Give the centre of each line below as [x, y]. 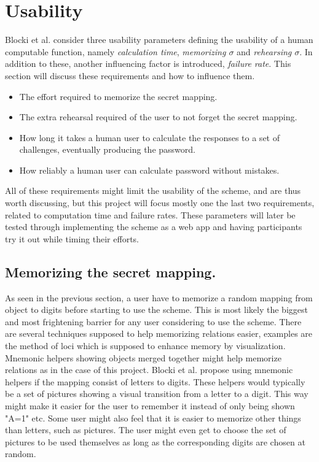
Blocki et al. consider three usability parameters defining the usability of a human [159, 40]
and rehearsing [264, 51]
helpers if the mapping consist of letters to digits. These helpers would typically [155, 381]
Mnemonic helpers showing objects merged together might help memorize [143, 357]
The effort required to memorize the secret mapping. [118, 96]
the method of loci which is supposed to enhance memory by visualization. [145, 346]
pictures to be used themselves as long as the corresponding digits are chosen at [155, 441]
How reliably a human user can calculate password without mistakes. [149, 170]
